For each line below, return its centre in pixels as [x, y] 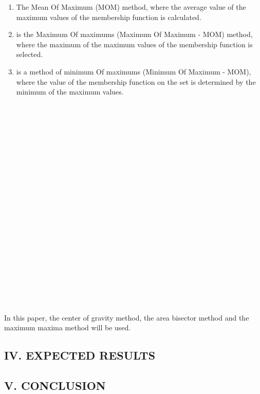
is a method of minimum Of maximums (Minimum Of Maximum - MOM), [134, 71]
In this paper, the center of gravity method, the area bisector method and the [127, 317]
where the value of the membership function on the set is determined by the [136, 81]
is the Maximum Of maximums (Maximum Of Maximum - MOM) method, [134, 34]
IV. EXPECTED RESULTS [80, 355]
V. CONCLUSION [55, 385]
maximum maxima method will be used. [68, 327]
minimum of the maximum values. [70, 92]
